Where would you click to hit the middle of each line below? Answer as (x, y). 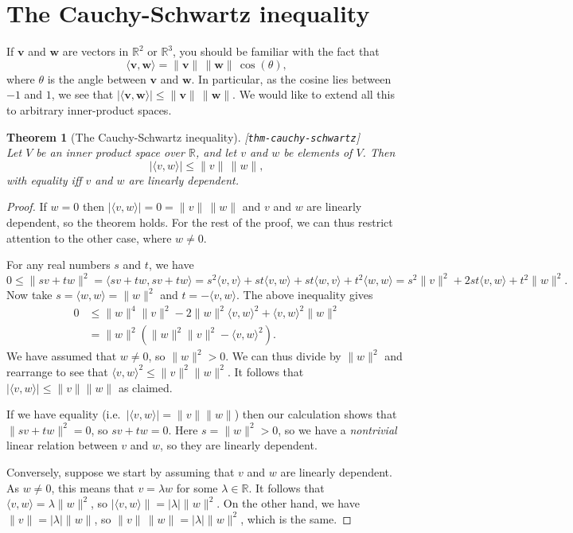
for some (197, 487)
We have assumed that (62, 356)
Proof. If (27, 206)
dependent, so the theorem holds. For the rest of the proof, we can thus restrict (200, 222)
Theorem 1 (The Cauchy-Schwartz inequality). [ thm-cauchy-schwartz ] (183, 136)
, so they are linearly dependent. (239, 445)
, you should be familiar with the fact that (276, 51)
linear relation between (62, 445)
